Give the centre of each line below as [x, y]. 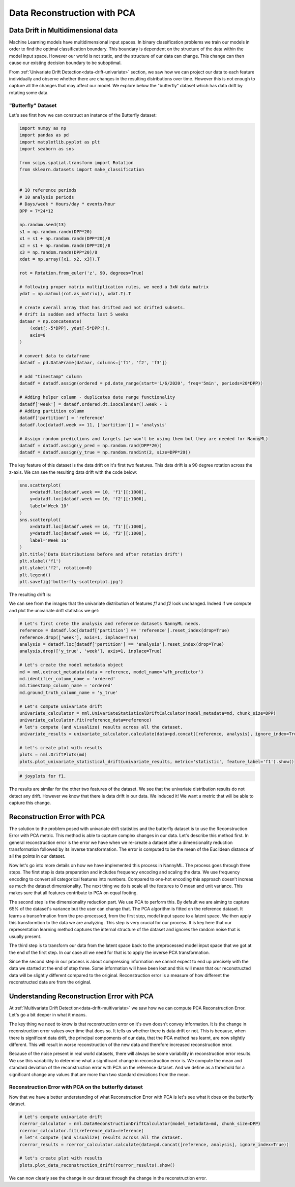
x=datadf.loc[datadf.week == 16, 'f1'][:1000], [88, 526]
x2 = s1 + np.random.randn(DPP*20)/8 [65, 245]
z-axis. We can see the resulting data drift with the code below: [73, 472]
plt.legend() [35, 575]
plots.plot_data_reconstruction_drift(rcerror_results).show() [97, 1165]
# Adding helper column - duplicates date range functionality [97, 397]
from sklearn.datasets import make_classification [82, 170]
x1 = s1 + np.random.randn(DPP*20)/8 [65, 239]
